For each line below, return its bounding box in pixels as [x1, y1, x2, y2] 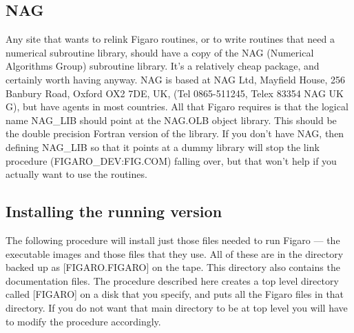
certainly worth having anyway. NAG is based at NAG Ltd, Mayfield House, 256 [6, 72, 346, 86]
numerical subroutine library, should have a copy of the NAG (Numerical [6, 45, 314, 59]
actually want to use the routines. [6, 167, 147, 181]
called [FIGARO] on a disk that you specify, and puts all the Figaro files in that [6, 287, 344, 301]
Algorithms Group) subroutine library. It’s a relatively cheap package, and [6, 59, 320, 73]
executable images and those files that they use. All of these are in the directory [6, 246, 344, 261]
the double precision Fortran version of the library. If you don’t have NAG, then [6, 126, 344, 141]
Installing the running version [6, 201, 222, 222]
